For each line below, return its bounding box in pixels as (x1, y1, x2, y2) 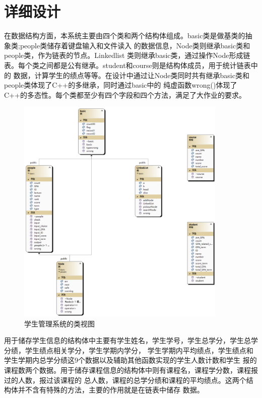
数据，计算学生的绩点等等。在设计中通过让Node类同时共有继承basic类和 (13, 70, 249, 80)
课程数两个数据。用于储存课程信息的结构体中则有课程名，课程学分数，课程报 (4, 364, 258, 375)
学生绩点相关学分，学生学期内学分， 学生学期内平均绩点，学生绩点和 (25, 345, 253, 355)
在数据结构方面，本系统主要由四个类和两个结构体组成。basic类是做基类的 (4, 30, 245, 41)
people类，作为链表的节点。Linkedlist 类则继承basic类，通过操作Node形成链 (4, 50, 250, 60)
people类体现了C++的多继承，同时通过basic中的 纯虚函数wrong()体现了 (4, 80, 237, 90)
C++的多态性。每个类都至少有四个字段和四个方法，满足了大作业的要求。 (4, 89, 246, 100)
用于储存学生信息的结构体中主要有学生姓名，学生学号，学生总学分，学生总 (4, 335, 251, 346)
